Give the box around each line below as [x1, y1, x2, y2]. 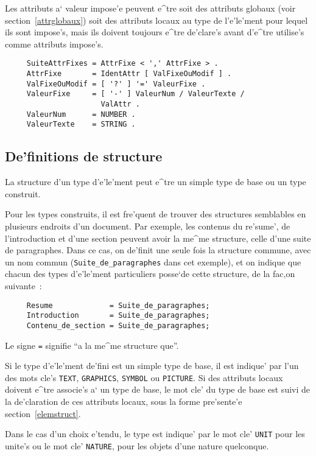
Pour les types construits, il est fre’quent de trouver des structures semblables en [5, 208, 306, 220]
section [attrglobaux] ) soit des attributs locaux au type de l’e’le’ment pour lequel [5, 13, 308, 26]
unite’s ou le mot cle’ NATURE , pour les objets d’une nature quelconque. [5, 439, 269, 452]
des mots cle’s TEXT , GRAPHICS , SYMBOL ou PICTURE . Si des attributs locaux [5, 371, 283, 384]
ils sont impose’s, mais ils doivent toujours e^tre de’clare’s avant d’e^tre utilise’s [5, 26, 304, 38]
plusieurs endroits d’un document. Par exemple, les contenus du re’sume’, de [5, 219, 290, 232]
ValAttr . [100, 100, 140, 108]
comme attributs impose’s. [5, 37, 104, 50]
